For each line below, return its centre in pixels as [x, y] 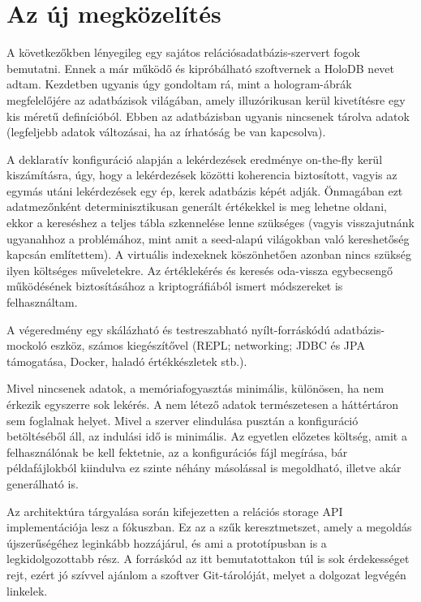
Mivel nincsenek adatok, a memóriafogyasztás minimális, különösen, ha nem [195, 388]
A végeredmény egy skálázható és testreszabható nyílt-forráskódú [169, 329]
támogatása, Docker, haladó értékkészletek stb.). [127, 361]
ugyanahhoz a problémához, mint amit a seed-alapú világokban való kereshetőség [208, 238]
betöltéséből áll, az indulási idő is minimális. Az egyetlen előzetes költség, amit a [207, 436]
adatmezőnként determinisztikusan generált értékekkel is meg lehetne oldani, [197, 206]
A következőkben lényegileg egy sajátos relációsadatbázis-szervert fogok [184, 52]
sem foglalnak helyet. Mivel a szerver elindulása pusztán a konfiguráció [183, 420]
